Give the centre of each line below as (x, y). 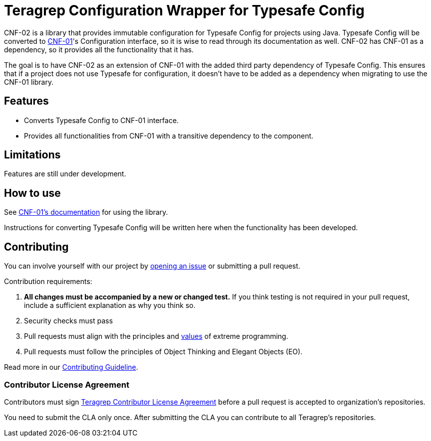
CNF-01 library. (29, 82)
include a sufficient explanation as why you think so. (110, 305)
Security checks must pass (69, 321)
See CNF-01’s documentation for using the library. (86, 212)
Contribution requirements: (48, 282)
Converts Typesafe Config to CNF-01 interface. (102, 120)
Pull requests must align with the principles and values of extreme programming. (156, 336)
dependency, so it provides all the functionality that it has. (99, 49)
